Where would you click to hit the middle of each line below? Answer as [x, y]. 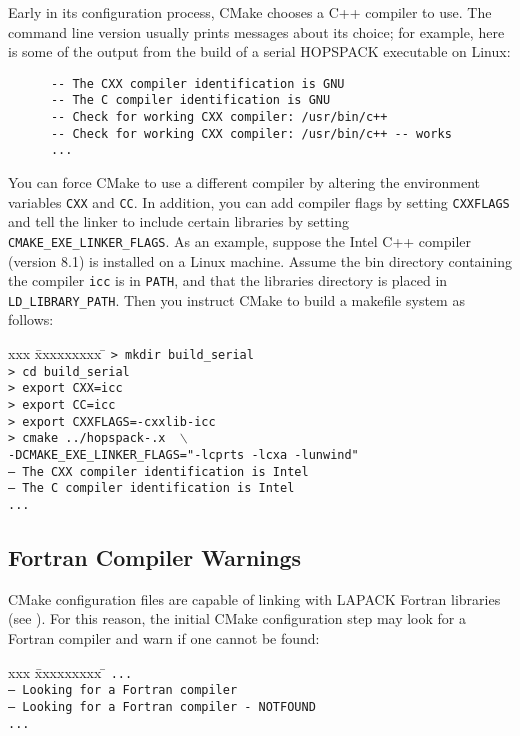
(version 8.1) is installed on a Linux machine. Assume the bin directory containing [260, 260]
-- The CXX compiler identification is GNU [197, 83]
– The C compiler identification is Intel [151, 488]
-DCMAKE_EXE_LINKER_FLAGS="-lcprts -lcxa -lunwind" [183, 455]
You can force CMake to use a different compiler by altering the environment [244, 182]
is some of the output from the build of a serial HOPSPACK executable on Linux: [259, 51]
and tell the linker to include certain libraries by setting [178, 221]
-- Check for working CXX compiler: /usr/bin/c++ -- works [251, 133]
